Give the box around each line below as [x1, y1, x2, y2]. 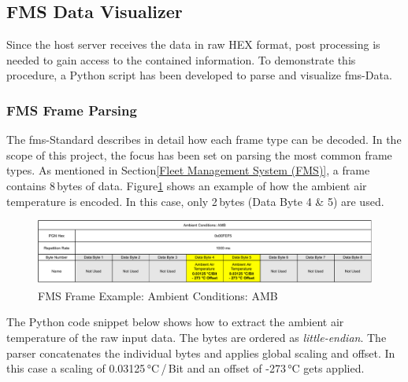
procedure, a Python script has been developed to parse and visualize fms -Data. [6, 67, 392, 83]
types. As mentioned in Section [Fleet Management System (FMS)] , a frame [6, 162, 370, 178]
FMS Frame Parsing [6, 100, 137, 119]
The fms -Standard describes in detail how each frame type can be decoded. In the [6, 131, 402, 148]
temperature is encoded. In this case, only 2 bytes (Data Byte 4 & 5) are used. [6, 193, 384, 209]
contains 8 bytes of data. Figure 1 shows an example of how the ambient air [6, 177, 367, 193]
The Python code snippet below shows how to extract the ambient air [6, 314, 344, 330]
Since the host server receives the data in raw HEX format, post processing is [6, 36, 380, 53]
